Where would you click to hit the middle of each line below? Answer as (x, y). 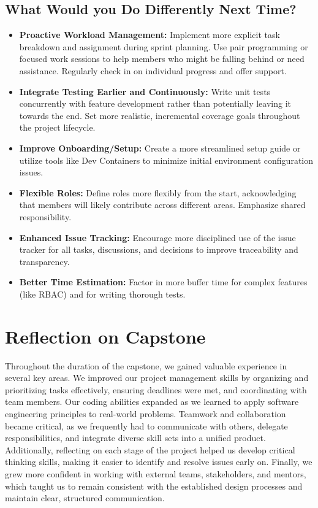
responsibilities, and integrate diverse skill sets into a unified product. (135, 438)
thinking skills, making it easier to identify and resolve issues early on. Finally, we (159, 462)
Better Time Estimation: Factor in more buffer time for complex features (163, 282)
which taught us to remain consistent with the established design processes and (154, 486)
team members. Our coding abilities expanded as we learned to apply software (152, 402)
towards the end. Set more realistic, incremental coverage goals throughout (160, 115)
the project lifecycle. (57, 127)
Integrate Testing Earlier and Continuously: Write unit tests (145, 91)
